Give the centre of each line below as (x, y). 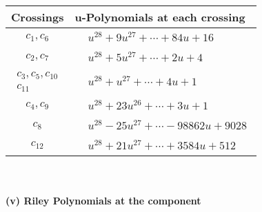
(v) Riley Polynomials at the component (103, 201)
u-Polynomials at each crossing (160, 17)
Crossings (38, 17)
